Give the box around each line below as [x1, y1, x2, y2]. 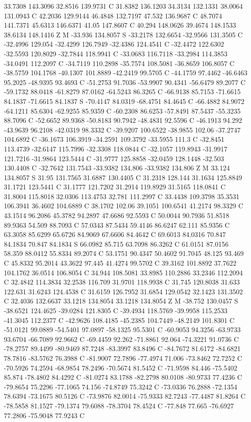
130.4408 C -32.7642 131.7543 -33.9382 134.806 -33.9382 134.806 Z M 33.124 [4, 163, 230, 173]
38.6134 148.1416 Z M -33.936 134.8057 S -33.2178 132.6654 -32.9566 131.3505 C [4, 29, 243, 39]
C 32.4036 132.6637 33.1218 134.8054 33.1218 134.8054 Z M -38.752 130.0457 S [4, 296, 238, 306]
